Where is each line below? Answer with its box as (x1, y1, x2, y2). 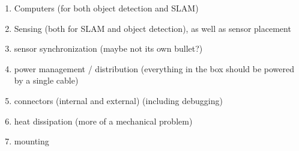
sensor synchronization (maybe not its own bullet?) (14, 42, 203, 55)
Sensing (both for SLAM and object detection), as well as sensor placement (14, 22, 291, 34)
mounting (14, 135, 49, 147)
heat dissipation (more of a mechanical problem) (14, 114, 193, 127)
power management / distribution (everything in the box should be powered (14, 62, 295, 75)
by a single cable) (14, 74, 79, 87)
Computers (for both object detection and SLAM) (14, 2, 199, 14)
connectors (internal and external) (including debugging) (14, 94, 223, 106)
